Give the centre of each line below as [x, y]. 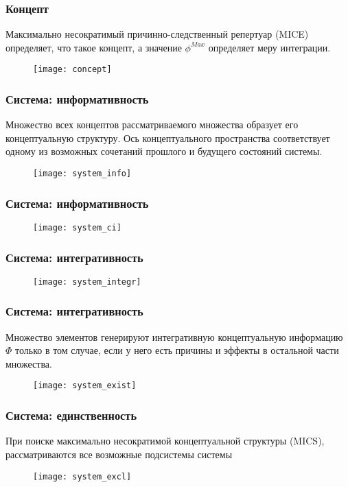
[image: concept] [72, 70]
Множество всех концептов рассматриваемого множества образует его [152, 124]
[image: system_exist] [85, 386]
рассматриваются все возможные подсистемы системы [119, 454]
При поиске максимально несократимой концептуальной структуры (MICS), [165, 441]
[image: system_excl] [82, 476]
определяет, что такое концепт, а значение [94, 47]
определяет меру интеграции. [269, 47]
